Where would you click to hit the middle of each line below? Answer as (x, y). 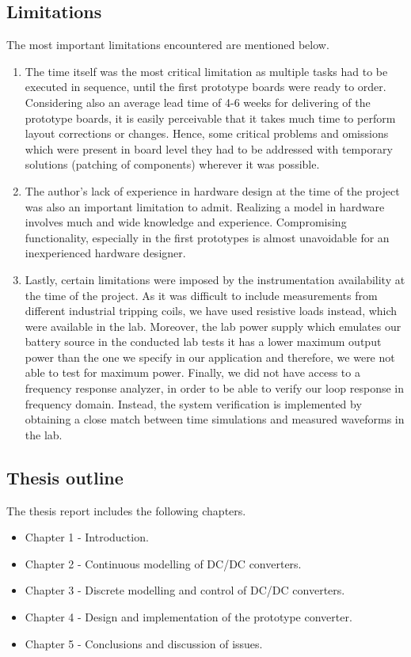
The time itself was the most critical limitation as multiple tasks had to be (206, 71)
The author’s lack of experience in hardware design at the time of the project (212, 190)
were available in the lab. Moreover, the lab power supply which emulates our (213, 326)
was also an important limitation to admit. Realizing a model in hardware (205, 206)
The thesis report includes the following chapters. (126, 510)
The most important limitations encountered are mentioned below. (168, 45)
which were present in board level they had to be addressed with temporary (209, 148)
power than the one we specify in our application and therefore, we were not (210, 357)
